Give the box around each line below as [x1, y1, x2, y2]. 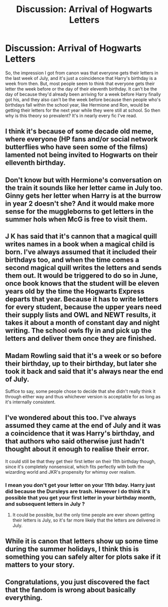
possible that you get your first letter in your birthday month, [5, 494, 156, 501]
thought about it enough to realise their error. [5, 445, 149, 454]
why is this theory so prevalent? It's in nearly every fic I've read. [5, 112, 137, 119]
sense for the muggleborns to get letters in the [5, 207, 154, 216]
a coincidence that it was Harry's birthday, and [5, 429, 154, 438]
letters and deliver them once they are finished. [5, 334, 156, 343]
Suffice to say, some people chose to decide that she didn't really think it [5, 388, 156, 394]
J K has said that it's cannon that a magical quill [5, 232, 157, 241]
